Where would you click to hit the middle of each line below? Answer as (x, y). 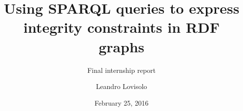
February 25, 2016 (121, 102)
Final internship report (121, 70)
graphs (121, 46)
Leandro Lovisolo (121, 86)
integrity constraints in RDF (121, 27)
